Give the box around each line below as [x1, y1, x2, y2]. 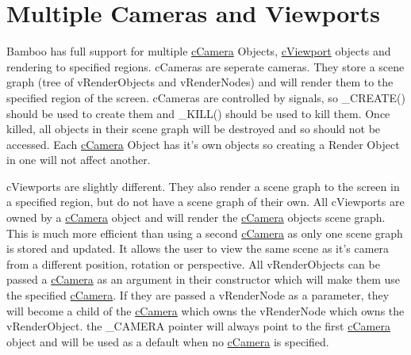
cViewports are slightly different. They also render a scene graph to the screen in [6, 177, 400, 194]
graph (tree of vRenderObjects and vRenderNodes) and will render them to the [6, 74, 394, 90]
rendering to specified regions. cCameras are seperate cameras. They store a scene [6, 58, 405, 74]
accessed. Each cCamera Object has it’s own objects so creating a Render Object [6, 136, 400, 152]
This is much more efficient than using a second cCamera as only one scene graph [6, 224, 403, 241]
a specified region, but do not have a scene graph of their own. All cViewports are [6, 193, 405, 210]
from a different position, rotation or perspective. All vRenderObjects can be [6, 255, 380, 272]
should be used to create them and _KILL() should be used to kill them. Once [6, 105, 390, 121]
